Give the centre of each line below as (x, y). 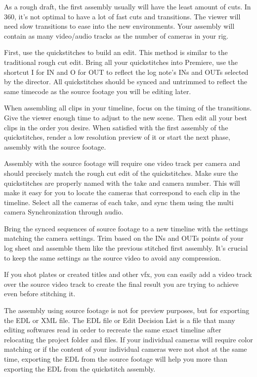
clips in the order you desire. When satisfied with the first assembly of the (116, 127)
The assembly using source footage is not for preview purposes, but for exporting (127, 310)
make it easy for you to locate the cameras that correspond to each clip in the (122, 192)
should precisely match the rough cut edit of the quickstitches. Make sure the (121, 173)
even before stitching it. (40, 294)
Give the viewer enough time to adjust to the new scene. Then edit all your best (126, 117)
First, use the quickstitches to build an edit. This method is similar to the (116, 52)
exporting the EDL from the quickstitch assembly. (80, 368)
